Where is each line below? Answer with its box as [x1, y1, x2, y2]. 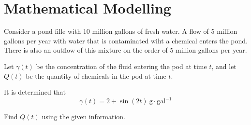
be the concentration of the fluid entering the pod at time [36, 61, 207, 71]
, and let [211, 61, 236, 71]
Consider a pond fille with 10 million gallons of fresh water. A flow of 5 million [4, 26, 237, 36]
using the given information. [42, 111, 125, 122]
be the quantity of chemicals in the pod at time [26, 70, 166, 81]
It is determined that [4, 87, 66, 97]
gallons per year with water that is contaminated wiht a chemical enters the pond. [4, 35, 248, 45]
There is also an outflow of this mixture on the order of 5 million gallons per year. [4, 45, 247, 55]
